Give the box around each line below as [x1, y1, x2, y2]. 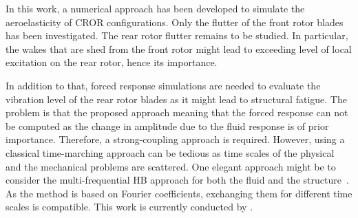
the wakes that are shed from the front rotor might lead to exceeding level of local [6, 41, 352, 56]
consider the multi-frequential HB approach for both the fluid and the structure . [6, 173, 349, 187]
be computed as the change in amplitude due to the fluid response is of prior [6, 118, 329, 133]
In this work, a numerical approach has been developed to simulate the [6, 1, 305, 15]
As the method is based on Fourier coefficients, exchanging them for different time [6, 186, 352, 200]
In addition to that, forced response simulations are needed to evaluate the [6, 78, 321, 92]
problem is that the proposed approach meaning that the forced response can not [6, 105, 348, 120]
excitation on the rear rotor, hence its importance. [6, 55, 218, 69]
